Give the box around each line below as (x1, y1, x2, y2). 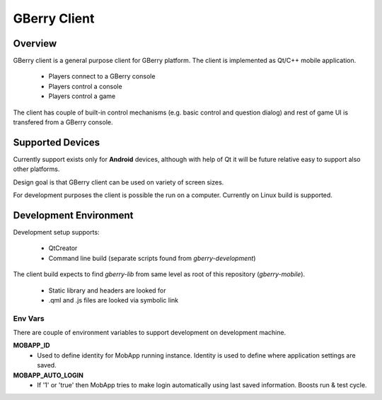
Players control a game (48, 92, 116, 100)
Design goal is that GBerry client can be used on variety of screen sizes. (13, 177, 224, 187)
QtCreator (48, 244, 78, 252)
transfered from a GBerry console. (13, 118, 113, 127)
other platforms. (13, 165, 60, 173)
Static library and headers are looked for (48, 286, 166, 295)
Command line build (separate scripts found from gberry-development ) (48, 254, 256, 262)
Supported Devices (13, 136, 100, 148)
